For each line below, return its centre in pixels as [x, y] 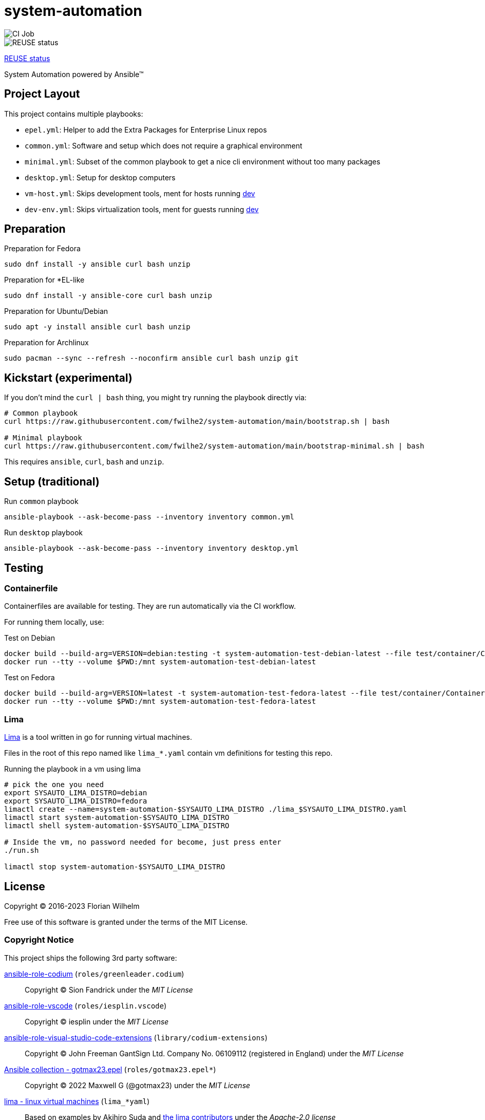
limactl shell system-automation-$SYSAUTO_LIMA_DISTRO [117, 826]
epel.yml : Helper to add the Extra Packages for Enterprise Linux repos [146, 129]
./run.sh [22, 851]
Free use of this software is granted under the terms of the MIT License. [126, 922]
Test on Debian [30, 638]
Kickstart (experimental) [68, 378]
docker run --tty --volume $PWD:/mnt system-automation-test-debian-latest [160, 662]
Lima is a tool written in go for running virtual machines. [98, 737]
